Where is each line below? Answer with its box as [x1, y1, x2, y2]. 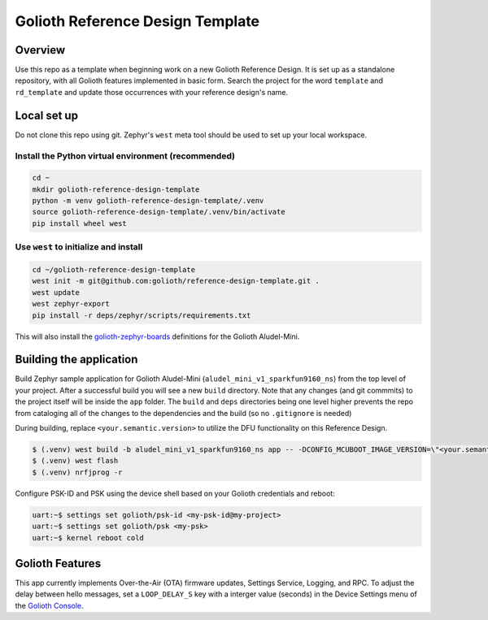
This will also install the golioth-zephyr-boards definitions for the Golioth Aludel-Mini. [15, 332, 300, 341]
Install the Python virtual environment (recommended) [15, 150, 236, 162]
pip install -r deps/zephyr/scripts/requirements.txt [32, 310, 251, 320]
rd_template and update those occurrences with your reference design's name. [15, 87, 289, 97]
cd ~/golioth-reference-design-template [32, 265, 195, 274]
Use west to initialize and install [15, 241, 143, 253]
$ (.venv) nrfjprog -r [32, 467, 123, 477]
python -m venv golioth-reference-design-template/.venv [32, 196, 264, 206]
